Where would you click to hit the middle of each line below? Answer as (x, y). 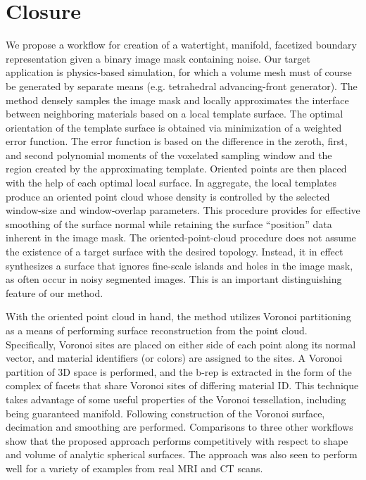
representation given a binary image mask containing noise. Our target (158, 58)
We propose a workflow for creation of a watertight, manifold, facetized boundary (181, 45)
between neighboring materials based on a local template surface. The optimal (175, 114)
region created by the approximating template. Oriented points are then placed (176, 169)
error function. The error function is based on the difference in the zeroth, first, (177, 141)
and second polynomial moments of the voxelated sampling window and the (169, 154)
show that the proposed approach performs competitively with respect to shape (177, 440)
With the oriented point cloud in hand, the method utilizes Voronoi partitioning (178, 316)
